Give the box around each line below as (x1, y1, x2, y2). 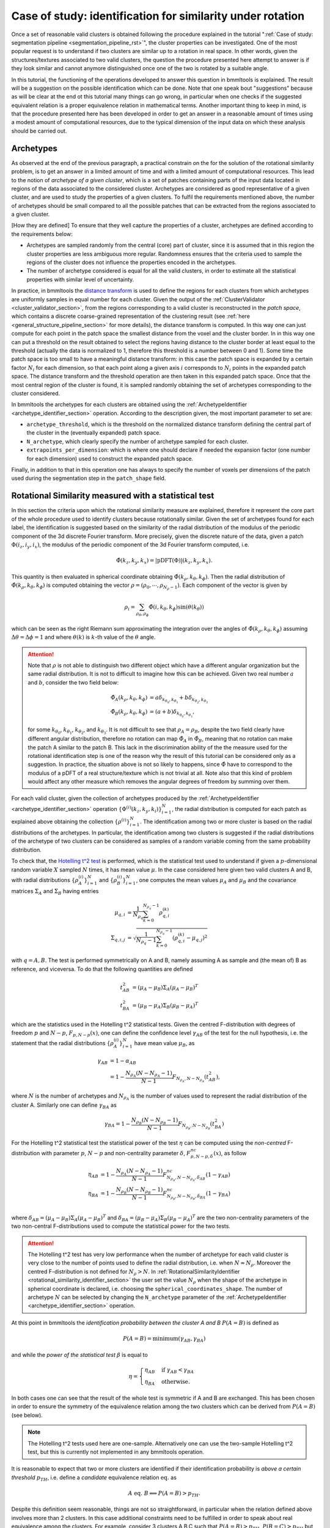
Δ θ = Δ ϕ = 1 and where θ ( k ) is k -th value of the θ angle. (11, 633, 156, 641)
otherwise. (161, 1378, 191, 1386)
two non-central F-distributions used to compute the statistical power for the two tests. (11, 1222, 230, 1230)
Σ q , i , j (111, 934, 125, 942)
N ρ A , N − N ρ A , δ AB (166, 1174, 206, 1182)
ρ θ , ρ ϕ (136, 611, 149, 617)
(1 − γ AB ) (205, 1171, 230, 1180)
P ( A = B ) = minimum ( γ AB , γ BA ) (122, 1335, 206, 1343)
